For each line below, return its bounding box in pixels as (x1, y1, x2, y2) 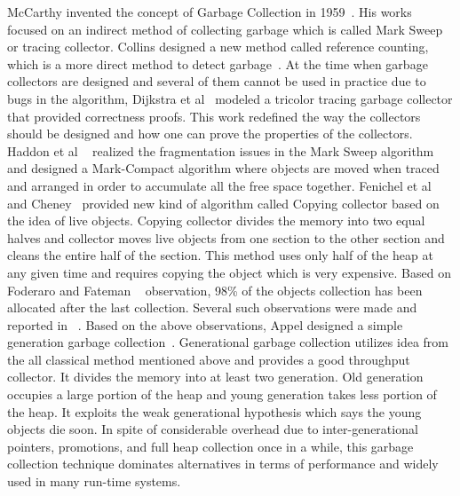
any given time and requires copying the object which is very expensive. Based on (7, 263, 451, 281)
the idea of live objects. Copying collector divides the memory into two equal (7, 211, 425, 230)
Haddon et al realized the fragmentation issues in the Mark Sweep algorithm (7, 141, 434, 160)
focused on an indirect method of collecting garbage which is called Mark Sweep (7, 20, 443, 38)
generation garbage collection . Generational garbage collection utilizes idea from (7, 333, 448, 351)
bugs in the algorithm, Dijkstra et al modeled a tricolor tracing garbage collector (7, 89, 453, 107)
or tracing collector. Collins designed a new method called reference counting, (7, 37, 429, 56)
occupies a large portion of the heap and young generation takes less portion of (7, 385, 437, 404)
